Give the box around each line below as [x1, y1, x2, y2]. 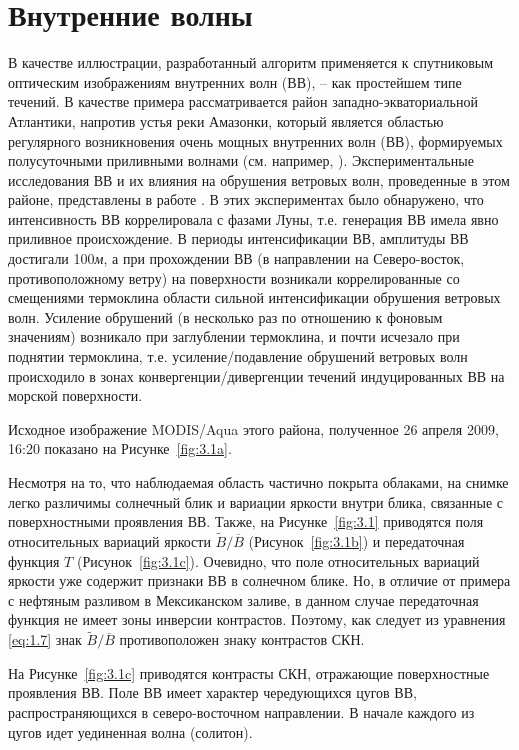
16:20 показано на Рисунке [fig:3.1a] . [8, 438, 232, 459]
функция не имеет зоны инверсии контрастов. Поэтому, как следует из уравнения [8, 609, 506, 630]
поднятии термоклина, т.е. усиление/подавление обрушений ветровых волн [8, 346, 468, 367]
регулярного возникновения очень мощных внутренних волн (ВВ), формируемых [8, 130, 503, 151]
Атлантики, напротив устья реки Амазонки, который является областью [8, 110, 444, 131]
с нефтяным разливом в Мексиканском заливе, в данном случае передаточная [8, 589, 479, 610]
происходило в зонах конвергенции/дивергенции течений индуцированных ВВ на [8, 365, 505, 386]
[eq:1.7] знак [8, 629, 82, 650]
